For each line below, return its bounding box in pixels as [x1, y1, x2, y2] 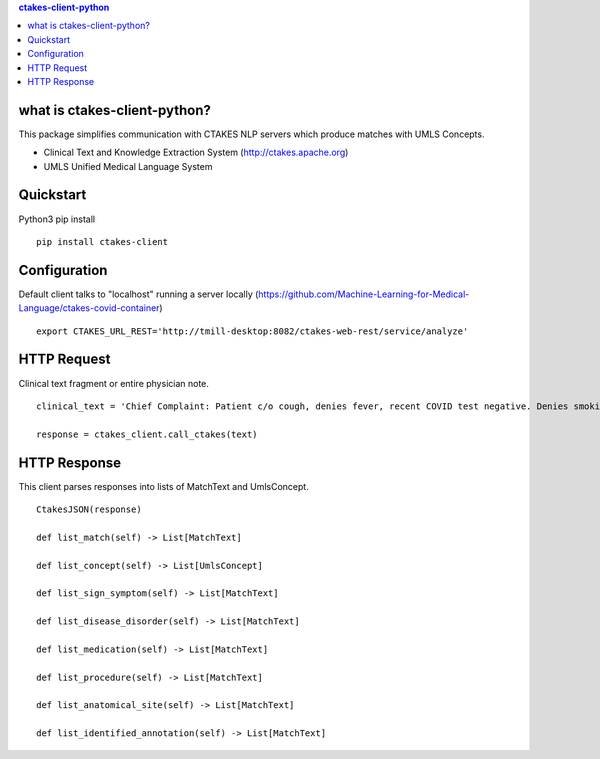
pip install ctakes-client [36, 236, 169, 247]
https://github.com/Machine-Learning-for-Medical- [258, 288, 470, 300]
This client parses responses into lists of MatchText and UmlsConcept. [18, 480, 309, 492]
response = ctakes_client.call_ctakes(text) [36, 428, 259, 440]
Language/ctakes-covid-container [18, 302, 160, 314]
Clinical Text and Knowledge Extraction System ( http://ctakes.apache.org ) [43, 146, 349, 159]
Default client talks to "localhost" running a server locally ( [18, 288, 259, 300]
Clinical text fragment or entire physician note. [18, 377, 210, 389]
